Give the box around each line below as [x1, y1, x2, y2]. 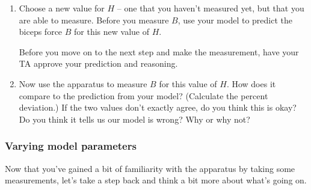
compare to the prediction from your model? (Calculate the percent [19, 89, 268, 102]
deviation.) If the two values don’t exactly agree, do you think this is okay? [19, 101, 297, 114]
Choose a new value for [19, 2, 105, 14]
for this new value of [74, 25, 149, 38]
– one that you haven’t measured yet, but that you [117, 2, 304, 14]
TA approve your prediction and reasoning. [19, 57, 178, 70]
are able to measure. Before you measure [19, 13, 169, 26]
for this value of [159, 77, 217, 90]
